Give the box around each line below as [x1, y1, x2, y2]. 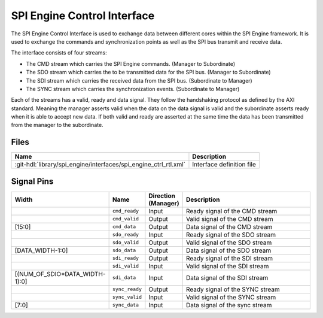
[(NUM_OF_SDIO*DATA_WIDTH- [14, 269, 106, 278]
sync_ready [112, 286, 142, 293]
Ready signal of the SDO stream [185, 231, 276, 239]
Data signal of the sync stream [185, 301, 272, 309]
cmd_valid [112, 216, 139, 222]
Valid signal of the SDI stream [185, 262, 269, 270]
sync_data [112, 302, 139, 308]
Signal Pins [11, 176, 54, 186]
